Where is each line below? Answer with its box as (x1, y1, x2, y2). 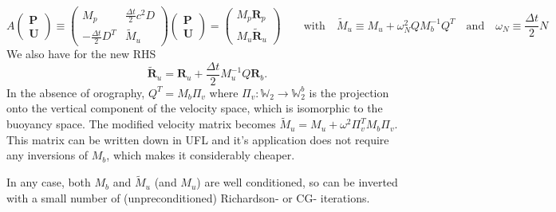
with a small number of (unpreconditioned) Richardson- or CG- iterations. (6, 189, 370, 206)
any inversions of (6, 147, 89, 163)
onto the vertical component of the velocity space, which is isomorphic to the (6, 100, 383, 116)
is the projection (309, 84, 389, 100)
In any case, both (6, 174, 91, 190)
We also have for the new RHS (6, 45, 156, 62)
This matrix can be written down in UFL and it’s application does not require (6, 131, 389, 147)
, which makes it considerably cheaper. (106, 147, 295, 163)
